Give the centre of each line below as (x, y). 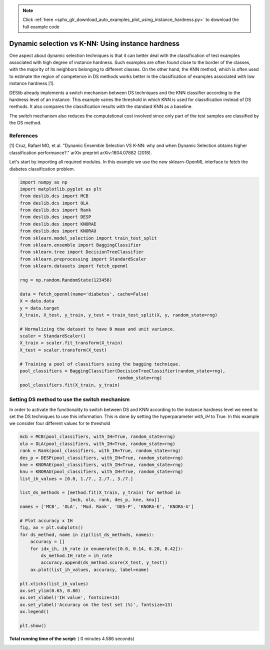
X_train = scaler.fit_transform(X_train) (71, 343)
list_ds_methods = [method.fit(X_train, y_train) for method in (100, 493)
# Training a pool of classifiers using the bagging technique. (100, 364)
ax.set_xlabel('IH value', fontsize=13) (70, 598)
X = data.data (37, 301)
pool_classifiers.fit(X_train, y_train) (70, 385)
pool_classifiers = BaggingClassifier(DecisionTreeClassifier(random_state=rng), (123, 371)
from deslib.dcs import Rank (55, 210)
